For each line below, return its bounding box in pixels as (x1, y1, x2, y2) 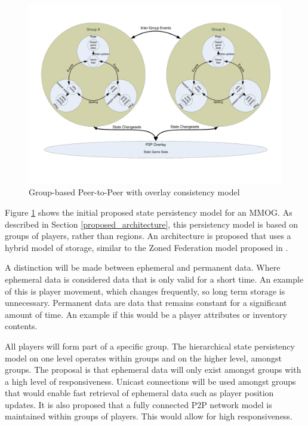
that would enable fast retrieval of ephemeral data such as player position (5, 387, 274, 399)
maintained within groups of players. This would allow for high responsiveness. (5, 410, 292, 422)
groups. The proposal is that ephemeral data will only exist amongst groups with (5, 363, 301, 376)
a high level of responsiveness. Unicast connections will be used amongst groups (5, 375, 296, 387)
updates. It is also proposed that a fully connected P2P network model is (5, 398, 272, 410)
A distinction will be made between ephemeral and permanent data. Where (5, 261, 281, 274)
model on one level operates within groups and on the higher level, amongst (5, 351, 282, 364)
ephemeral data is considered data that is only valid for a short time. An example (5, 272, 304, 285)
